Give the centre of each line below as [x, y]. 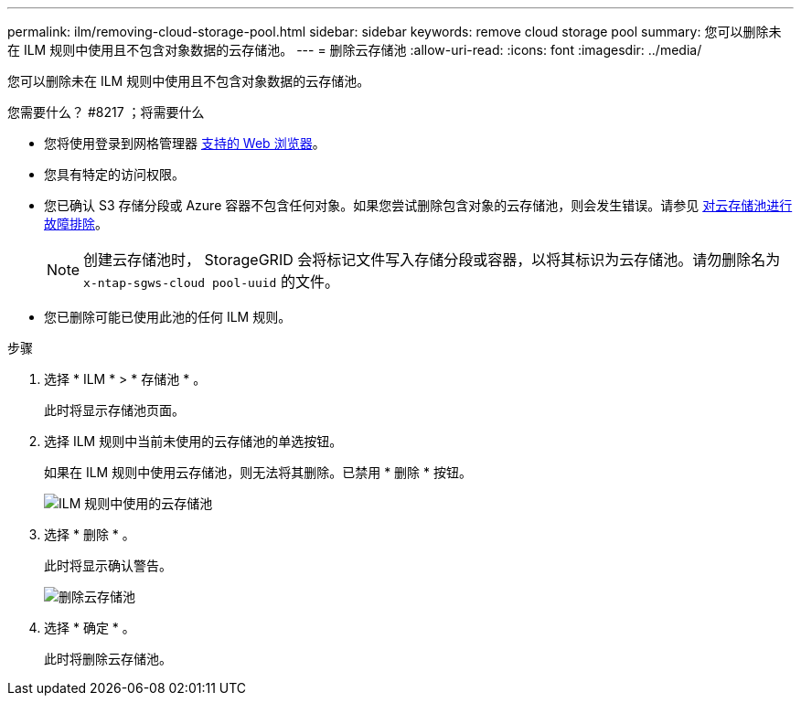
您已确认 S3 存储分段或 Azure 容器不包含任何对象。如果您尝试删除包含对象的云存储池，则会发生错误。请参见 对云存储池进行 [418, 205]
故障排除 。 [76, 224]
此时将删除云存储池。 [108, 659]
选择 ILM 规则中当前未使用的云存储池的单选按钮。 [193, 441]
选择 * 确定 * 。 [90, 628]
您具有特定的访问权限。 [114, 174]
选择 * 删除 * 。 [90, 534]
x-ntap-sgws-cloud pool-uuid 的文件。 [211, 282]
